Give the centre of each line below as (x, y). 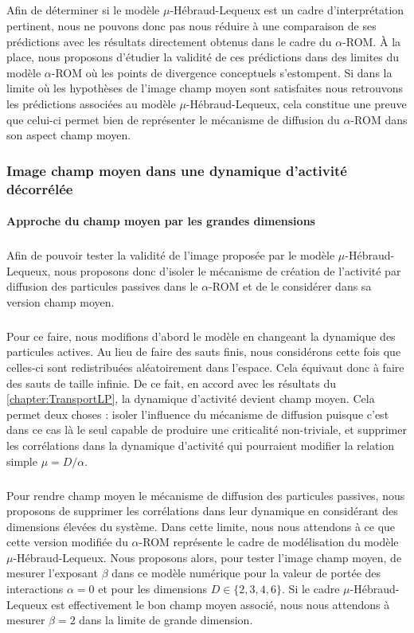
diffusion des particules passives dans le (102, 286)
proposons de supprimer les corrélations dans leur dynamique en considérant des (202, 511)
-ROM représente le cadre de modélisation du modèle (269, 542)
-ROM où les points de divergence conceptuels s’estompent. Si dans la (222, 72)
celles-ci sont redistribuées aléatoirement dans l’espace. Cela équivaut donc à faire (205, 367)
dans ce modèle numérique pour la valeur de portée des (246, 573)
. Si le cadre (311, 589)
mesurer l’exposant (52, 573)
